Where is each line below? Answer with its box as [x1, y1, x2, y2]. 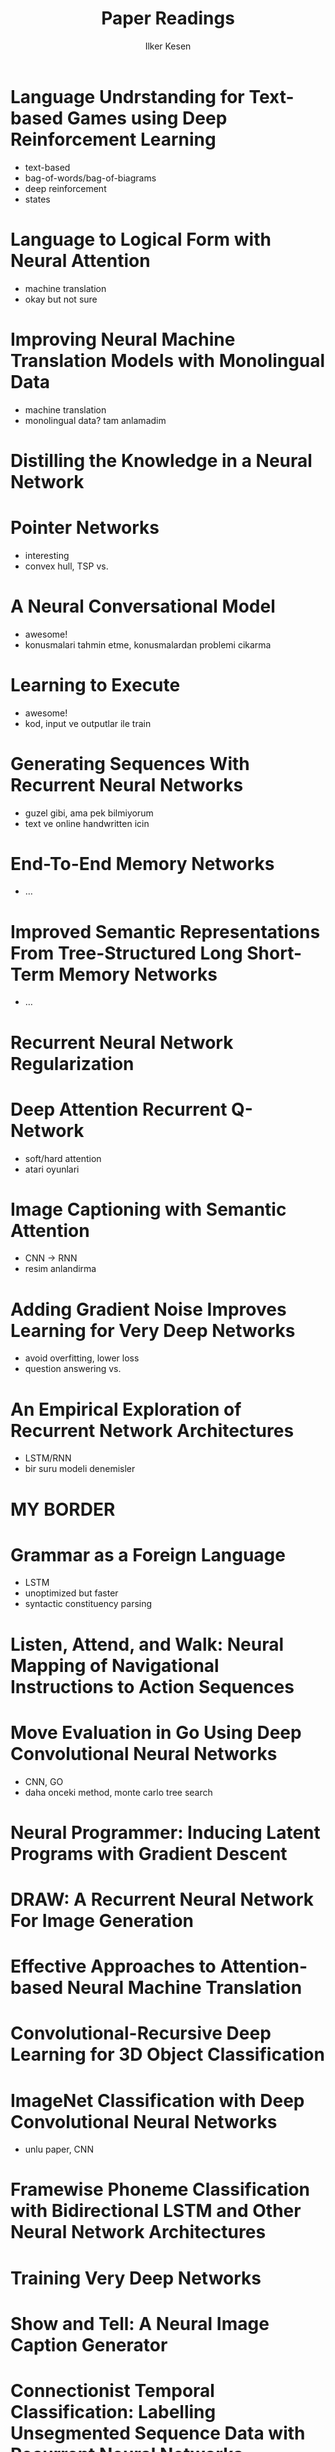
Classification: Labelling [10, 2401, 217, 2423]
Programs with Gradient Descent [10, 1842, 288, 1865]
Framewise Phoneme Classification [10, 2178, 311, 2201]
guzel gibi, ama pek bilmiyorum [24, 807, 154, 819]
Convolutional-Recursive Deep [10, 2022, 272, 2045]
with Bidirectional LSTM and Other [10, 2200, 302, 2222]
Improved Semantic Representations [10, 920, 321, 943]
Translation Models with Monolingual [10, 349, 326, 372]
